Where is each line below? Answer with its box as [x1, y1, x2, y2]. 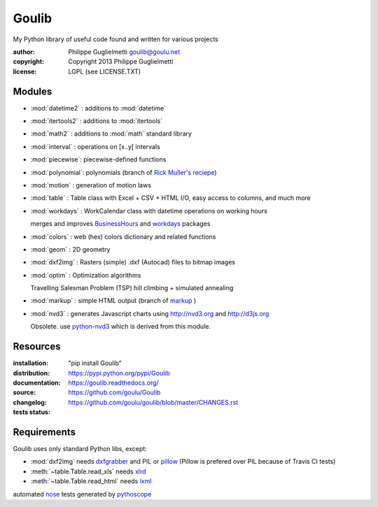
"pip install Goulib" [68, 359, 122, 367]
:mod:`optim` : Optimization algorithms [30, 271, 141, 279]
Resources [13, 341, 61, 352]
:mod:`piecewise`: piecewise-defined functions [30, 155, 167, 164]
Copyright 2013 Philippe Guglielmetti [68, 57, 174, 66]
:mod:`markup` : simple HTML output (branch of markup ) [30, 297, 197, 305]
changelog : [13, 398, 47, 406]
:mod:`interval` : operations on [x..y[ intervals [30, 142, 160, 150]
